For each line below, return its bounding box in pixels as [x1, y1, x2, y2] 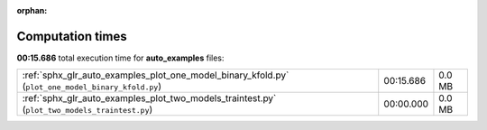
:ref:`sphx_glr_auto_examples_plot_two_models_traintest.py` [22, 92, 277, 105]
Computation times [16, 28, 127, 44]
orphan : [16, 5, 48, 15]
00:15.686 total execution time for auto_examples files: [16, 52, 225, 63]
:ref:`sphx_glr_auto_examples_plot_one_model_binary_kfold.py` [22, 69, 289, 81]
